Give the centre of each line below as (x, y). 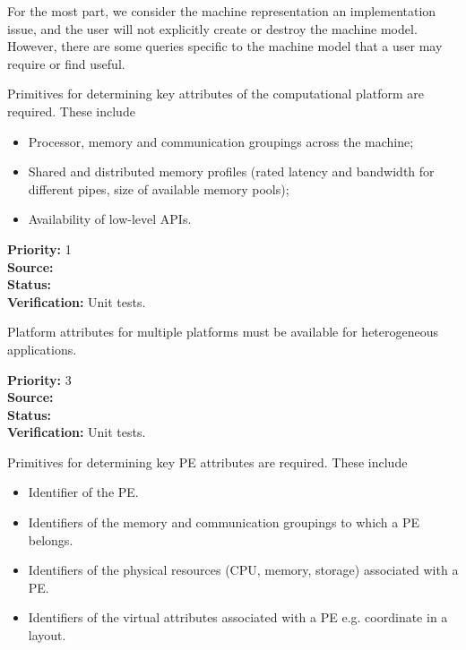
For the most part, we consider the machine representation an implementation (222, 11)
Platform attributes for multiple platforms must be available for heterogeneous (223, 332)
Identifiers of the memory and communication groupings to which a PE (224, 522)
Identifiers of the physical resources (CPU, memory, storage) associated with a (243, 570)
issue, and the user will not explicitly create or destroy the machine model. (212, 28)
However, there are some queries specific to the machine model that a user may (225, 46)
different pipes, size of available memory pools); (159, 188)
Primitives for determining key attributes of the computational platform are (216, 94)
